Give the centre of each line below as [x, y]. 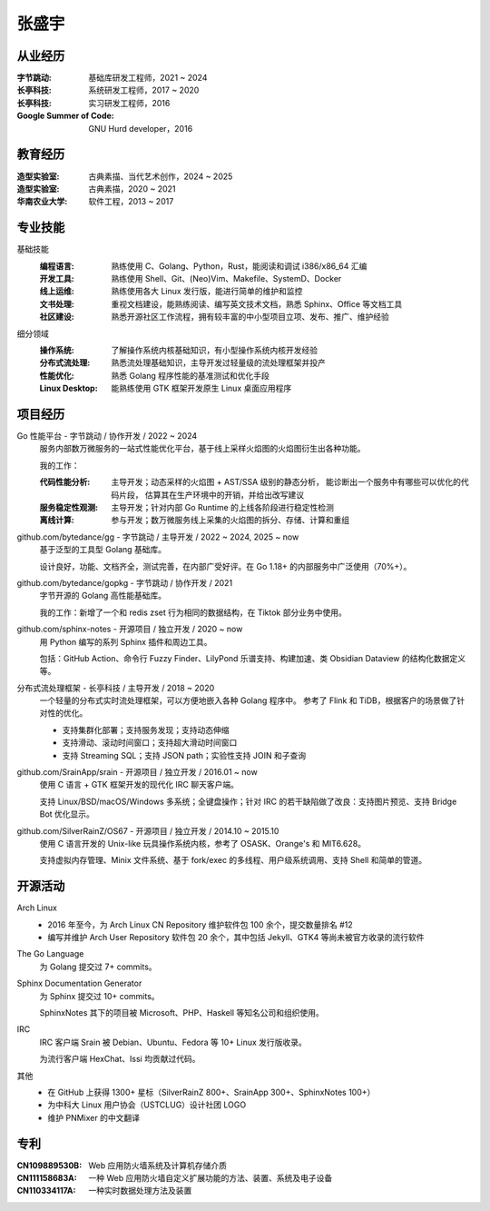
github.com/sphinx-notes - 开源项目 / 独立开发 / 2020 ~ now [130, 629]
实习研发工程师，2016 [129, 103]
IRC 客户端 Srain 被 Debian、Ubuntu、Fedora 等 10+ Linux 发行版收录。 [173, 1042]
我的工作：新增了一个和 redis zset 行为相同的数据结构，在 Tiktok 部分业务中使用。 [193, 612]
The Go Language [50, 954]
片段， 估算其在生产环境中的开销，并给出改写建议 [211, 494]
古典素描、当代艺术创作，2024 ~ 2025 [161, 176]
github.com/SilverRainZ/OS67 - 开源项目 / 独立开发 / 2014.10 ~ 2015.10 [148, 830]
